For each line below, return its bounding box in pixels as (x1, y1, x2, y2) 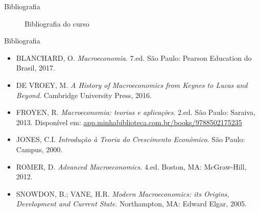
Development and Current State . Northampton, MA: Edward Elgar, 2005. (16, 198, 247, 209)
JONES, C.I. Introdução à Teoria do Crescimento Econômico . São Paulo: (16, 134, 245, 145)
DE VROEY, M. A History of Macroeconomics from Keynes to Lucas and (16, 79, 248, 90)
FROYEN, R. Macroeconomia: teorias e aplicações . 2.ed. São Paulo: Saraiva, (16, 107, 255, 117)
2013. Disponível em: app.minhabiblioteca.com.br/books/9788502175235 (16, 116, 242, 127)
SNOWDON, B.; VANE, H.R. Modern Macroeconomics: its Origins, (16, 188, 229, 199)
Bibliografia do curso (25, 18, 89, 29)
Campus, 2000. (16, 144, 63, 154)
